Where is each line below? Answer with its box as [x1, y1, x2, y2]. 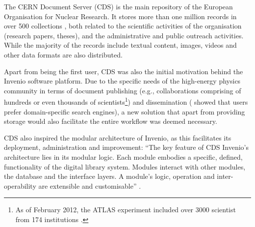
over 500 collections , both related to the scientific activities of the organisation [4, 21, 242, 31]
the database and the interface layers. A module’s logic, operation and [4, 171, 215, 181]
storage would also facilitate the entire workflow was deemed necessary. [4, 116, 217, 126]
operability [4, 180, 36, 191]
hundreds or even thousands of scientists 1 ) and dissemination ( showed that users [4, 95, 248, 107]
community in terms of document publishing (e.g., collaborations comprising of [4, 85, 241, 95]
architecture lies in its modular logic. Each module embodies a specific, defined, [4, 151, 243, 162]
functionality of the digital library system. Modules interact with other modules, [4, 161, 246, 171]
